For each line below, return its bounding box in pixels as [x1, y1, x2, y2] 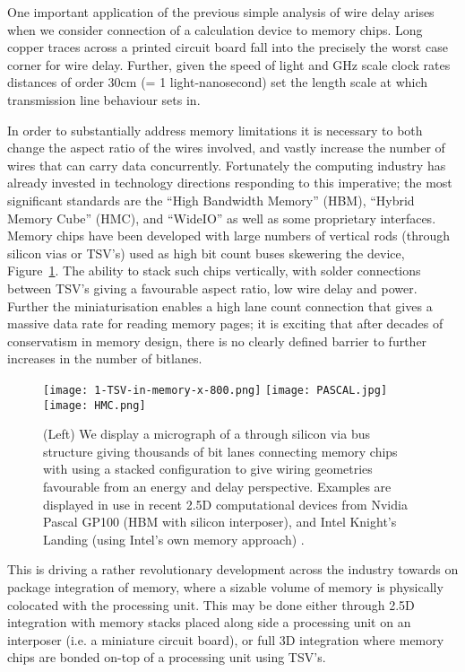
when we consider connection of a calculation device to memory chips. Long [7, 20, 423, 39]
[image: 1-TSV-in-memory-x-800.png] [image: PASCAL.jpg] [43, 383, 388, 397]
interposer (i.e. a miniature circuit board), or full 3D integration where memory [7, 630, 444, 649]
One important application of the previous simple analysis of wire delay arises [7, 3, 435, 21]
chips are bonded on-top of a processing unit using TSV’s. [7, 648, 326, 667]
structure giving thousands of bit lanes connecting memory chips [43, 441, 398, 460]
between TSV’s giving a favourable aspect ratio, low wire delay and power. [7, 278, 418, 297]
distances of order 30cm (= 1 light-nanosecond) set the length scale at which [7, 73, 428, 92]
